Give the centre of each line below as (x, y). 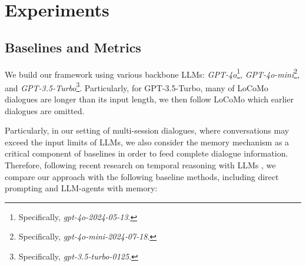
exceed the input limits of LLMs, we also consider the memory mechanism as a (147, 142)
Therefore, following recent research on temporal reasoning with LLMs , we (140, 165)
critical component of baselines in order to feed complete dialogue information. (147, 153)
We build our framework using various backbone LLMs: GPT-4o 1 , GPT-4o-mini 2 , (152, 73)
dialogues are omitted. (45, 110)
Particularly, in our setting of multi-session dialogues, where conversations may (147, 130)
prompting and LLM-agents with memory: (81, 188)
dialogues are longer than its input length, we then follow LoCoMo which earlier (149, 99)
